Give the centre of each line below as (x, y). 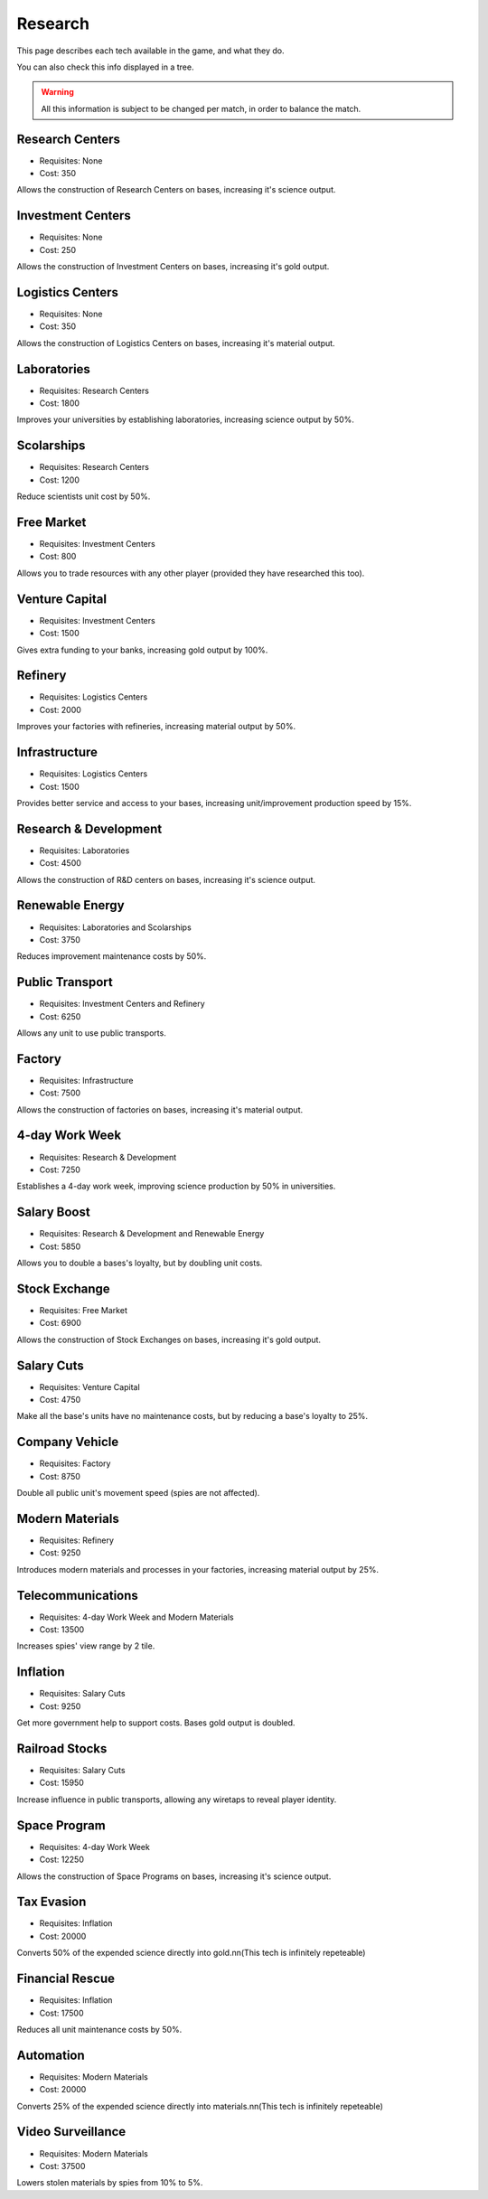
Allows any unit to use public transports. (91, 1033)
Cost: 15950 (62, 1783)
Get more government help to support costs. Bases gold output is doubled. (156, 1723)
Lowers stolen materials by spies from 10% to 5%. (110, 2183)
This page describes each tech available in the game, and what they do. (150, 51)
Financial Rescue (66, 1979)
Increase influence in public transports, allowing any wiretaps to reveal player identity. (177, 1800)
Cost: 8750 (60, 1476)
